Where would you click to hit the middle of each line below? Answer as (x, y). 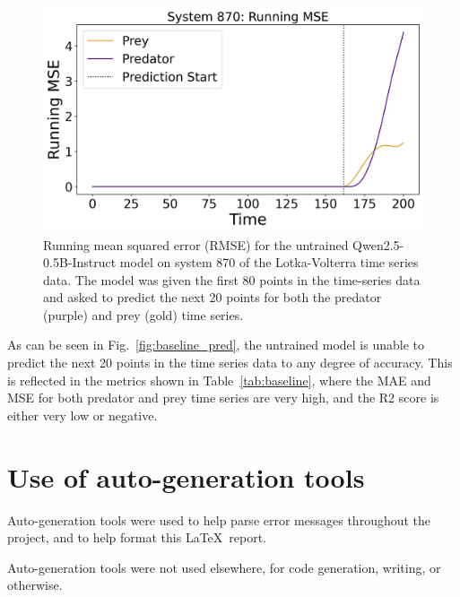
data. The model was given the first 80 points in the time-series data (232, 279)
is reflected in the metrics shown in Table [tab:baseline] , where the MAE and (219, 380)
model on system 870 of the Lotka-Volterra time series (269, 262)
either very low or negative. (82, 415)
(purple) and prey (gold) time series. (143, 314)
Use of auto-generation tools (186, 476)
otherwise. (35, 585)
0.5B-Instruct (80, 262)
